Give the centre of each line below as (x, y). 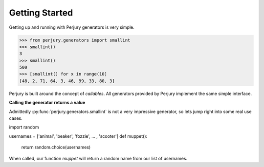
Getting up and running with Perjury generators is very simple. (72, 27)
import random (24, 127)
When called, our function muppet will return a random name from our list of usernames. (98, 158)
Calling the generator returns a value (47, 103)
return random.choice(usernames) (56, 147)
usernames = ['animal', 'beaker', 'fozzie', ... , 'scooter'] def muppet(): (78, 136)
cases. (16, 118)
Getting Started (41, 13)
